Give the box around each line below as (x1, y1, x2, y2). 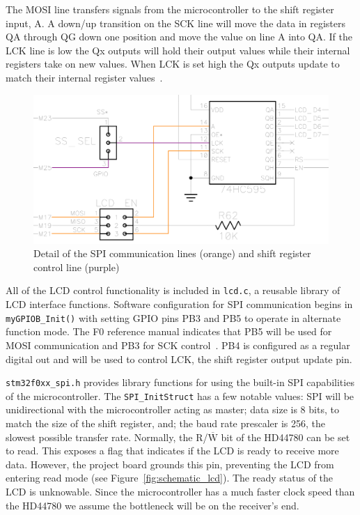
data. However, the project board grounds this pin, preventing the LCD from (6, 456, 334, 471)
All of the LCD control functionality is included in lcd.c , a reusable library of (6, 283, 341, 298)
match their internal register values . (6, 70, 163, 84)
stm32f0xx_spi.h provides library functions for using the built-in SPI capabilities (6, 375, 354, 390)
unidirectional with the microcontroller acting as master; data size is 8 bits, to (6, 402, 339, 417)
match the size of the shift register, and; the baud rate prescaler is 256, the (6, 416, 326, 430)
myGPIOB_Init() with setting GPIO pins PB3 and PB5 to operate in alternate (6, 310, 341, 325)
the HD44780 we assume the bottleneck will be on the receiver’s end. (6, 498, 299, 512)
